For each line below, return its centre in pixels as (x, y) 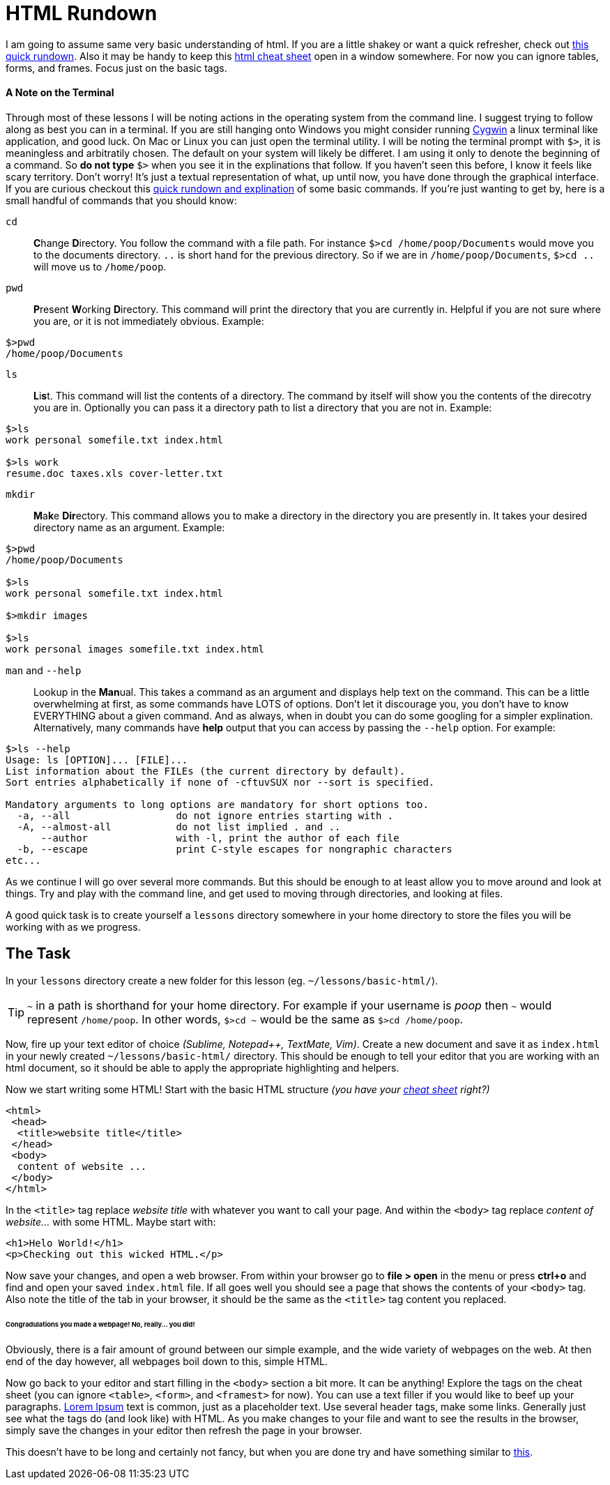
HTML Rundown (82, 13)
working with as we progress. (73, 927)
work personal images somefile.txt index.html (135, 649)
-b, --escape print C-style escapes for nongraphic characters (235, 849)
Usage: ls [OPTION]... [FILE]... (97, 760)
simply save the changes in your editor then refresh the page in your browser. (184, 1430)
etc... (23, 860)
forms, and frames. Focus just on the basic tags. (116, 68)
